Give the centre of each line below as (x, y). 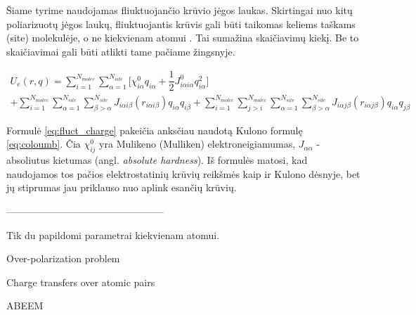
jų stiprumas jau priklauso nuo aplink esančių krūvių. (122, 187)
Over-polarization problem (63, 258)
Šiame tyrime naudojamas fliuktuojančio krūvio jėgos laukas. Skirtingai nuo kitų (180, 10)
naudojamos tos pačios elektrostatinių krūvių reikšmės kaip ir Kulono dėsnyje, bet (183, 173)
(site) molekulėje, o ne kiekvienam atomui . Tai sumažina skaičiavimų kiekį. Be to (183, 38)
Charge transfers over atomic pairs (81, 282)
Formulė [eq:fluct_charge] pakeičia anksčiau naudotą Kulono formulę (155, 130)
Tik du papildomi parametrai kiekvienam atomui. (113, 234)
